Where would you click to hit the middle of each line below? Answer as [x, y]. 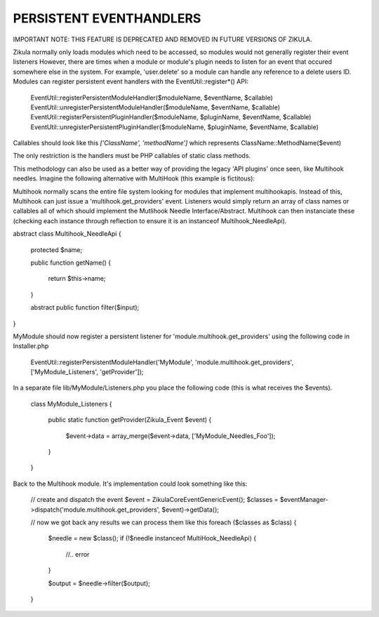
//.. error [78, 554]
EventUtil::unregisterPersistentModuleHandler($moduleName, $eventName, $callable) [155, 107]
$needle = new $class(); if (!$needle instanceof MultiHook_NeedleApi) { [152, 538]
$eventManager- [304, 500]
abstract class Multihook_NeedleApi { [67, 234]
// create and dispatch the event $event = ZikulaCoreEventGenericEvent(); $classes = [154, 500]
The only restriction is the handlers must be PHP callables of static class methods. [132, 156]
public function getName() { [71, 263]
